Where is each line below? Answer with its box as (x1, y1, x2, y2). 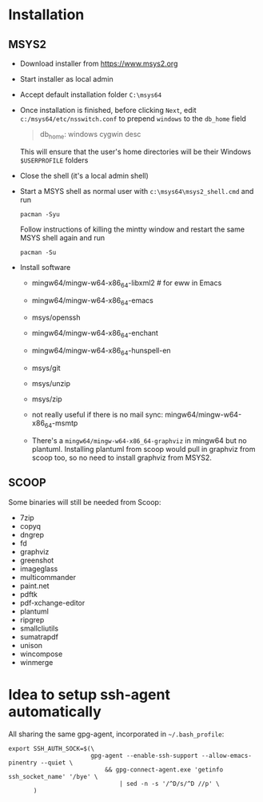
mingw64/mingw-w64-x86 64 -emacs (31, 295, 153, 307)
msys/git (31, 363, 62, 373)
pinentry (8, 759, 38, 767)
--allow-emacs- (201, 752, 252, 760)
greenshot (19, 555, 54, 565)
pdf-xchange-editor (19, 598, 86, 607)
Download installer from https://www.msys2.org (19, 58, 178, 68)
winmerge (19, 657, 54, 667)
